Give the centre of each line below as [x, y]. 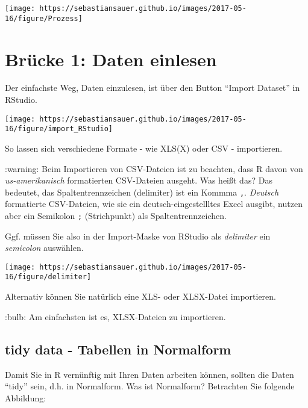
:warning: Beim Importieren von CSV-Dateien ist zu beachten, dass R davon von [154, 168]
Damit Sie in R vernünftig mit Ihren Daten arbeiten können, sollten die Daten [149, 374]
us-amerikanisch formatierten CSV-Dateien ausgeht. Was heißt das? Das [139, 180]
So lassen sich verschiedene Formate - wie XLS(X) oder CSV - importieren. [144, 148]
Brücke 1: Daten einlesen [111, 59]
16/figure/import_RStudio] [59, 129]
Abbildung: [26, 397]
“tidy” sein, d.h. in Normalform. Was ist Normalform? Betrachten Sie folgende [150, 386]
